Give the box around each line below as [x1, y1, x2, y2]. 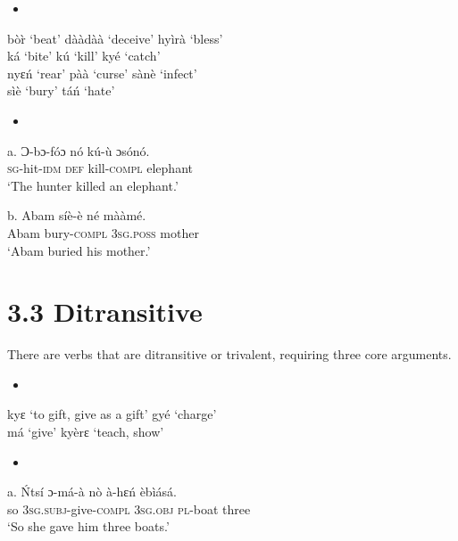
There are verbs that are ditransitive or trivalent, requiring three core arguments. [7, 345, 452, 364]
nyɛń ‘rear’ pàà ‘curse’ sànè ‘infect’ [7, 63, 197, 82]
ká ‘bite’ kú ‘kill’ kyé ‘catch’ [7, 46, 161, 65]
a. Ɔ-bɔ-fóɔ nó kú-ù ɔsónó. [7, 141, 150, 160]
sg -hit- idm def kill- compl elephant [7, 159, 193, 177]
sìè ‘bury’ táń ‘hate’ [7, 81, 115, 100]
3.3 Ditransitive [7, 293, 203, 330]
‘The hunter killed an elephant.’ [7, 176, 179, 194]
